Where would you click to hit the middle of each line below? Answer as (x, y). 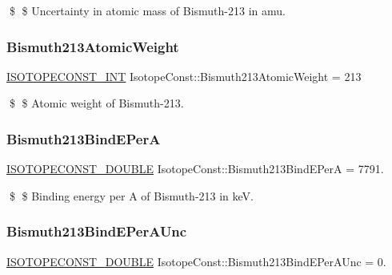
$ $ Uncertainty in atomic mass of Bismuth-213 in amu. (147, 10)
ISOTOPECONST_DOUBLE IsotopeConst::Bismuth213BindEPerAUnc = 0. (196, 261)
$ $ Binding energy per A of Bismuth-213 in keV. (131, 195)
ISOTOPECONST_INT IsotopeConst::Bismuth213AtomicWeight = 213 (184, 76)
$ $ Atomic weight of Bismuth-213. (96, 103)
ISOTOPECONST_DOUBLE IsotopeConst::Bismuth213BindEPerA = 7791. (195, 169)
